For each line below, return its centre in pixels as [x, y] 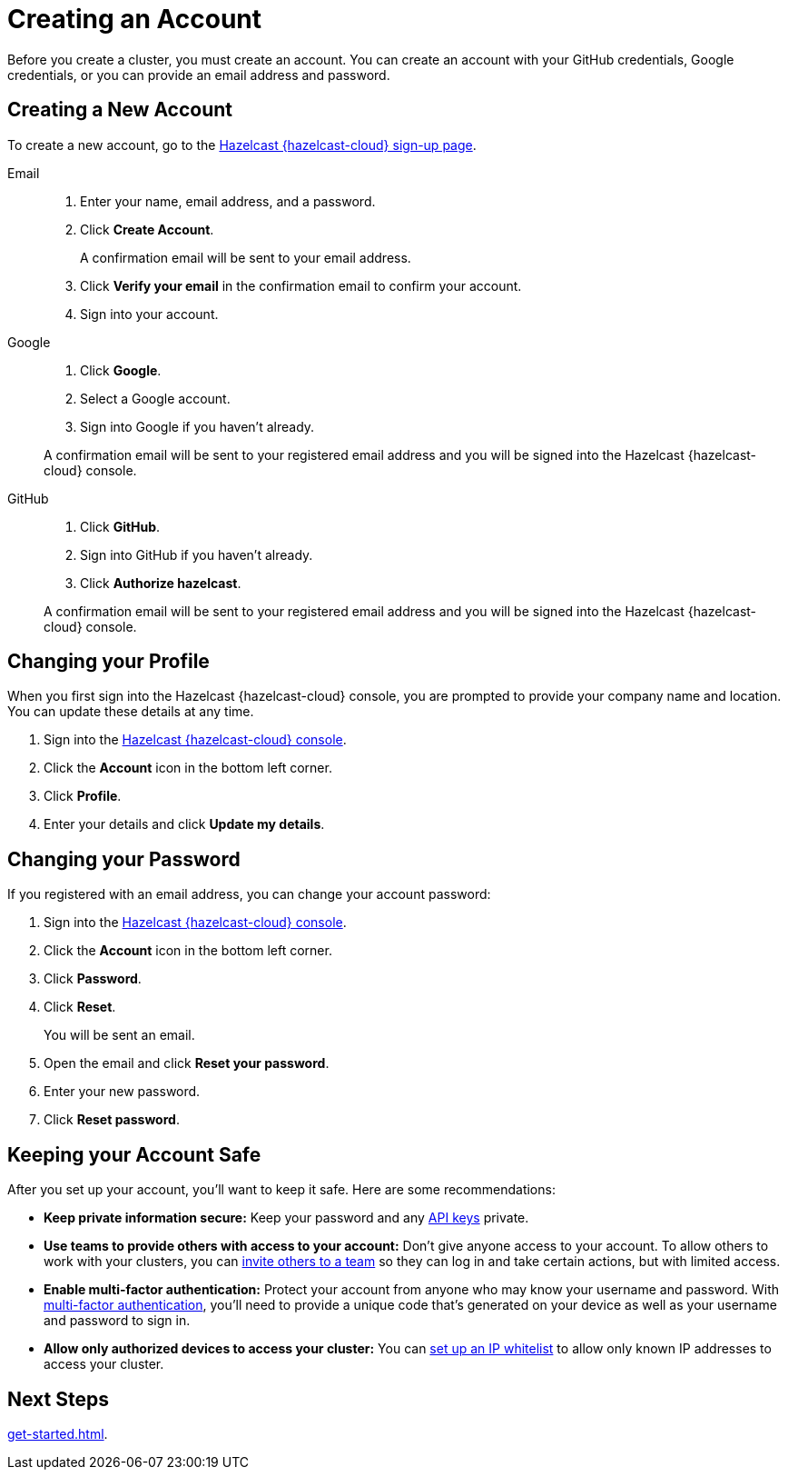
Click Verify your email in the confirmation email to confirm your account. [301, 285]
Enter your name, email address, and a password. [228, 201]
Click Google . [121, 370]
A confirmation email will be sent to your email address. [246, 257]
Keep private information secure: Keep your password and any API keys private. [286, 1218]
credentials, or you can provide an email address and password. [199, 75]
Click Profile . [83, 796]
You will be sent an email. [119, 1035]
